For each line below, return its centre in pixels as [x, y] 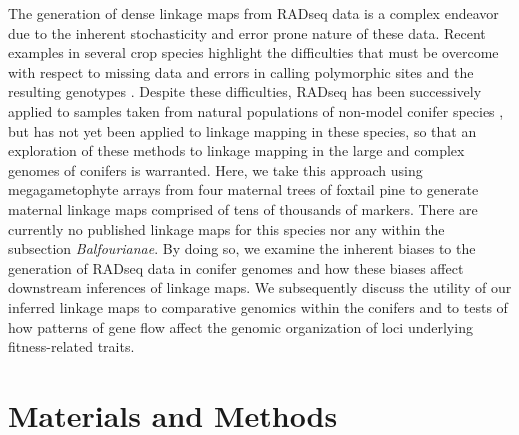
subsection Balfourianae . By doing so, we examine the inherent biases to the [242, 248]
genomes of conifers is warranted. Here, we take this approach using [215, 169]
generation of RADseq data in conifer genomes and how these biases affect [236, 267]
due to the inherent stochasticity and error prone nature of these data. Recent [247, 32]
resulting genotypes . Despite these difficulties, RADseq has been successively [245, 91]
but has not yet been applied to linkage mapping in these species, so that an [242, 130]
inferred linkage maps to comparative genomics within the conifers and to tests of [258, 306]
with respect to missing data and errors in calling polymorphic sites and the [241, 71]
